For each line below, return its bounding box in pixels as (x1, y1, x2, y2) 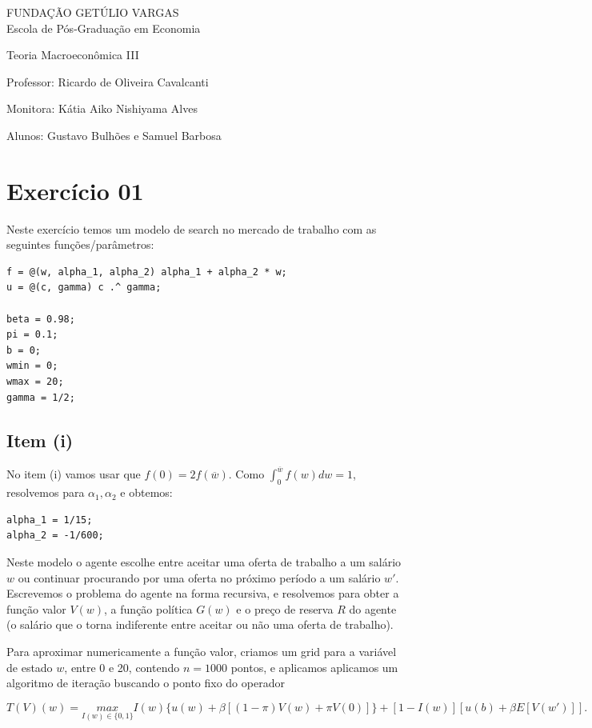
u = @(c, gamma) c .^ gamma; (6, 282, 162, 294)
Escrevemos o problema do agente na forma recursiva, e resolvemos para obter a (6, 585, 399, 602)
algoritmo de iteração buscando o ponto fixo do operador (6, 674, 285, 691)
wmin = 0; (6, 360, 58, 372)
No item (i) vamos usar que (6, 466, 141, 482)
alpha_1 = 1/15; (6, 514, 93, 526)
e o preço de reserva (236, 600, 334, 617)
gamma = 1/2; (6, 391, 75, 403)
